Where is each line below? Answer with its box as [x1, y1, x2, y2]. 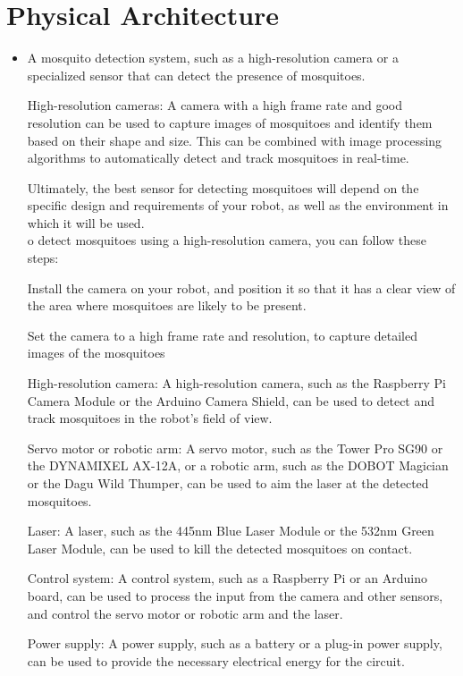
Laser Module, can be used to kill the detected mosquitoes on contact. [27, 538, 413, 557]
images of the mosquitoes [27, 343, 165, 362]
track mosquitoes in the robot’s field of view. [27, 409, 273, 427]
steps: [27, 249, 59, 267]
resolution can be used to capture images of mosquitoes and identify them [27, 113, 433, 131]
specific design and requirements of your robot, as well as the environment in [27, 196, 449, 215]
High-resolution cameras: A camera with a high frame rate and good [27, 96, 402, 114]
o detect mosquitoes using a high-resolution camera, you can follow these [27, 231, 426, 249]
